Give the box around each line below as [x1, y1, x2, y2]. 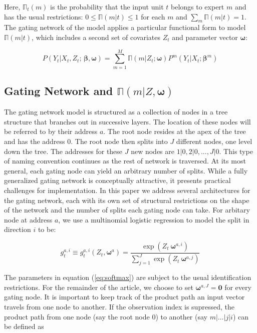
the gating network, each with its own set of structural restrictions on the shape [4, 194, 249, 205]
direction [4, 224, 31, 234]
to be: [38, 224, 56, 234]
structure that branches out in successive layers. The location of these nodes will [4, 116, 251, 126]
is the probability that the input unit [50, 1, 164, 11]
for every [224, 281, 251, 292]
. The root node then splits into [71, 136, 168, 146]
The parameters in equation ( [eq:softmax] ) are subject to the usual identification [4, 272, 251, 282]
